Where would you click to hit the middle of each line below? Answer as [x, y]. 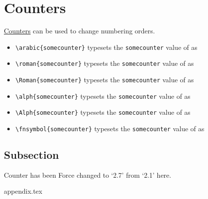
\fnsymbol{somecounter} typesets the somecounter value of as [110, 128]
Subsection [32, 155]
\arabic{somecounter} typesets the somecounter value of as [106, 47]
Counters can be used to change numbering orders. [79, 31]
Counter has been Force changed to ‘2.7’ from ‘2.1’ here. [88, 175]
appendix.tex [23, 191]
